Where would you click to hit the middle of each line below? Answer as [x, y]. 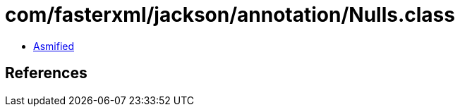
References [46, 73]
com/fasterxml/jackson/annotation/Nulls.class [230, 15]
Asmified [54, 46]
